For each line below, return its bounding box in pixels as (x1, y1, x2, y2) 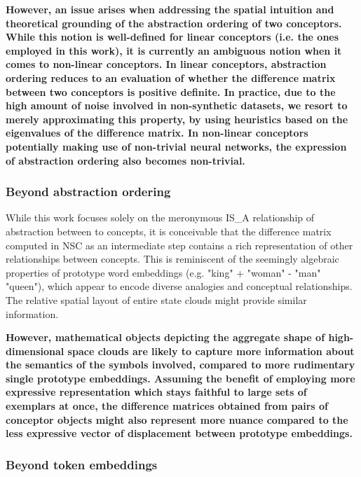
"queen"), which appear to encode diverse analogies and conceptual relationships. (6, 279, 353, 293)
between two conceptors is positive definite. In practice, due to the (6, 84, 336, 99)
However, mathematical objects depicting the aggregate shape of (6, 330, 325, 345)
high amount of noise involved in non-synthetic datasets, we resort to (6, 98, 348, 113)
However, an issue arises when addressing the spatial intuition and (6, 2, 334, 16)
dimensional (6, 343, 64, 358)
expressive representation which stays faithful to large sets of (6, 385, 307, 399)
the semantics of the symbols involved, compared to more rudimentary (6, 357, 355, 372)
